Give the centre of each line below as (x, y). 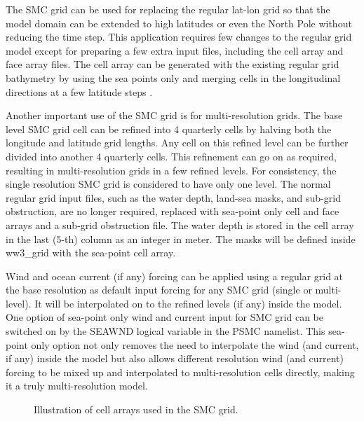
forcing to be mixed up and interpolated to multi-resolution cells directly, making (180, 372)
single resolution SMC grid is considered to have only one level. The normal (168, 184)
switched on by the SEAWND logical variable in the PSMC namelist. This (166, 331)
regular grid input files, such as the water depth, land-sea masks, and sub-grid (173, 197)
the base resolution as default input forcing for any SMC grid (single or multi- (174, 290)
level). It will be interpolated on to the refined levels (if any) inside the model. (174, 303)
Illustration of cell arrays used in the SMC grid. (136, 409)
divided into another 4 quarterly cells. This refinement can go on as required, (171, 156)
